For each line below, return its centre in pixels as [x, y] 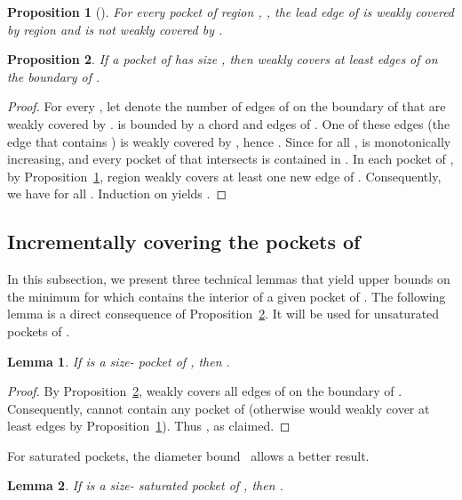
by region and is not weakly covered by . [115, 29]
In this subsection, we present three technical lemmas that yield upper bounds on [229, 279]
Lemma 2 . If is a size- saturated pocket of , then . [145, 485]
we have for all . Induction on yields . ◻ [117, 194]
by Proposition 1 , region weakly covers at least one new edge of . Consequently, [224, 176]
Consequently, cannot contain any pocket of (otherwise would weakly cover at [219, 408]
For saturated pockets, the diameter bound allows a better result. [188, 455]
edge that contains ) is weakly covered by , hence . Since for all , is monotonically [229, 141]
